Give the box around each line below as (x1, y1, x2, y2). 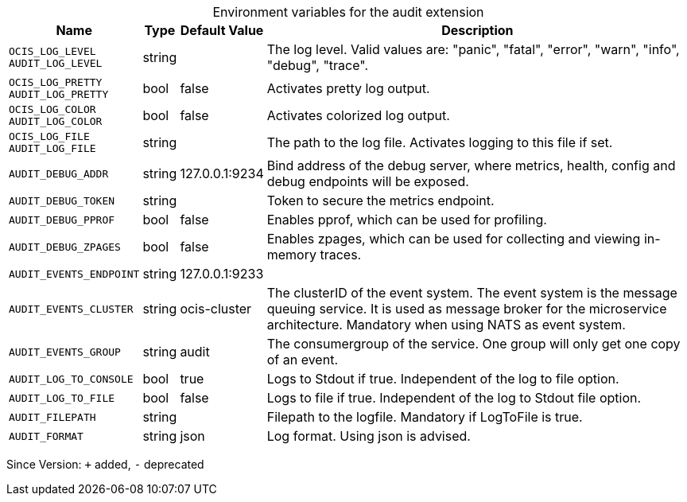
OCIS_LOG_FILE (9, 130, 90, 142)
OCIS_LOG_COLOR (9, 103, 96, 115)
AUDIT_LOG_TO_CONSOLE (9, 372, 134, 385)
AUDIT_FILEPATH (9, 411, 96, 423)
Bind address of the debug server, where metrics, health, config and (266, 158, 676, 173)
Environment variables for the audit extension (212, 4, 484, 20)
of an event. (266, 352, 338, 368)
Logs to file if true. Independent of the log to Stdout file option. (266, 390, 642, 406)
